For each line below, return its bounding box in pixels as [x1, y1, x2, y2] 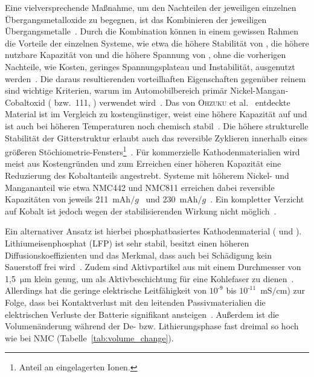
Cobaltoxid [5, 95, 45, 108]
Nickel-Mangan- [230, 84, 289, 97]
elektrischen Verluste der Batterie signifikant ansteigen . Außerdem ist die [5, 308, 279, 320]
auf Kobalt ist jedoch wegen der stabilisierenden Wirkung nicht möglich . [5, 204, 277, 217]
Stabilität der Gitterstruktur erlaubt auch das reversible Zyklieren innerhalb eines [5, 131, 307, 144]
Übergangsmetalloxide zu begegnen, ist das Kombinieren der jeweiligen [5, 13, 267, 25]
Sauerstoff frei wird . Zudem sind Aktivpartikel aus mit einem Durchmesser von [5, 260, 301, 273]
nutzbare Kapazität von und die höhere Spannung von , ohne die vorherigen [5, 48, 286, 61]
